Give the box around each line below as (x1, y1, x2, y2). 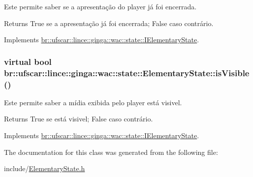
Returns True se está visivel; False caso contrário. (4, 114, 153, 124)
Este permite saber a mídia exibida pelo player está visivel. (4, 97, 182, 107)
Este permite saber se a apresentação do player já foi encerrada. (4, 1, 197, 11)
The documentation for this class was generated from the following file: (4, 147, 218, 157)
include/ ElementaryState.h (4, 163, 85, 174)
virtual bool (4, 55, 52, 67)
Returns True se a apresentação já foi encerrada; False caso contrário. (4, 18, 214, 28)
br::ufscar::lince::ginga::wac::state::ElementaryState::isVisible (4, 66, 250, 79)
